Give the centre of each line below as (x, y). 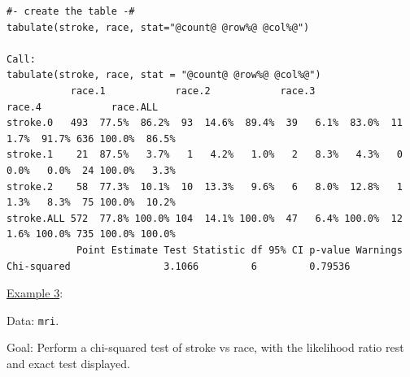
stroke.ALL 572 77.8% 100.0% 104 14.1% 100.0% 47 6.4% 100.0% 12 (205, 218)
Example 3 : (35, 293)
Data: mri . (33, 320)
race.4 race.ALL (83, 107)
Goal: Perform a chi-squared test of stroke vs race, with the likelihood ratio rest (205, 347)
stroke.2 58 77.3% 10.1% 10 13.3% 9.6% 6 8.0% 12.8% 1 (205, 186)
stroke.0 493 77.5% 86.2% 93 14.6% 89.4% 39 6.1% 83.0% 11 (205, 123)
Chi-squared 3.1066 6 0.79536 (179, 266)
